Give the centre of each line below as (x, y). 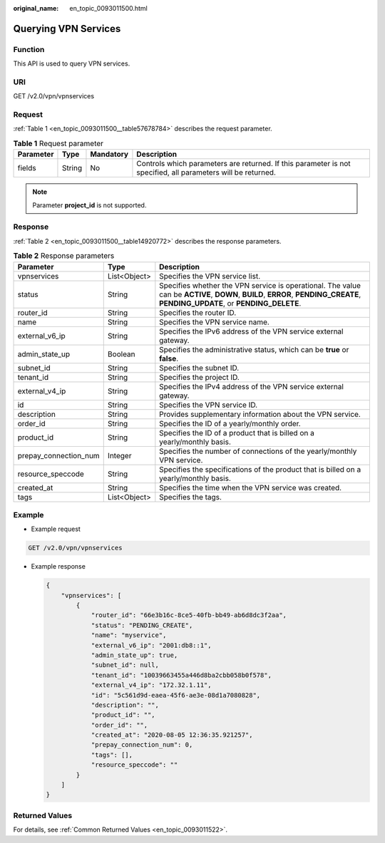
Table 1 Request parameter (58, 144)
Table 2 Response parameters (64, 256)
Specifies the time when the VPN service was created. (251, 487)
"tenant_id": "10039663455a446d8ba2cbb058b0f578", (181, 675)
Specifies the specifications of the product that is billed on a (260, 469)
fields (27, 168)
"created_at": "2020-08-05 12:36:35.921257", (172, 735)
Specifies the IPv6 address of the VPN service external (251, 331)
